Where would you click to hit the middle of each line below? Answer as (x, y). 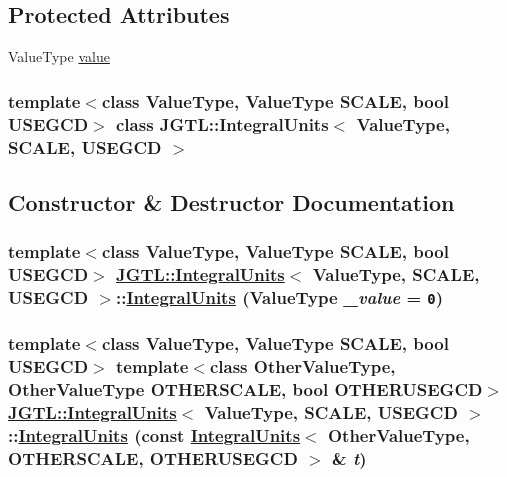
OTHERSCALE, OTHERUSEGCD (153, 458)
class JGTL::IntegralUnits (222, 123)
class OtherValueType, (302, 366)
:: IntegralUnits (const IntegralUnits (154, 435)
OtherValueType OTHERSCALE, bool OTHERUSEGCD (245, 389)
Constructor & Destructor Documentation (231, 201)
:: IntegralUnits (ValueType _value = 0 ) (280, 297)
